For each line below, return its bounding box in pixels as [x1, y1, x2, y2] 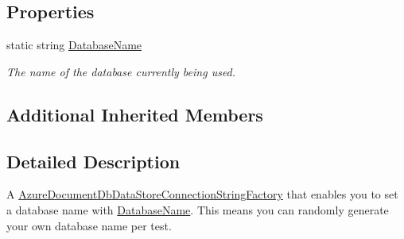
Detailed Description [6, 148, 181, 173]
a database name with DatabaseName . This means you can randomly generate [6, 201, 389, 218]
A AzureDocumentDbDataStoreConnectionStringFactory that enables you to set [6, 186, 398, 202]
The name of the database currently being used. [6, 63, 236, 79]
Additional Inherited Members [6, 102, 263, 126]
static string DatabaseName [6, 37, 142, 53]
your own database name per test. [6, 217, 172, 233]
